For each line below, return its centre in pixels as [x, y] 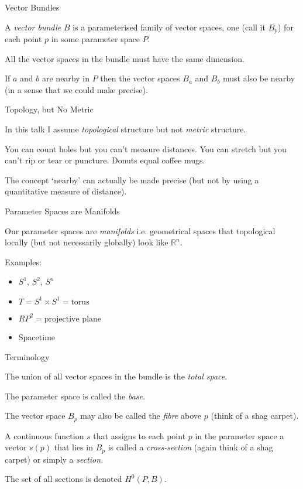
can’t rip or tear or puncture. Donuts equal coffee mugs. [105, 160]
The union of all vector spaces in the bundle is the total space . [116, 376]
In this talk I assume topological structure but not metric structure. [125, 129]
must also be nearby [259, 78]
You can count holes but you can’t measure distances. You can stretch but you [146, 148]
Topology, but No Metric [49, 109]
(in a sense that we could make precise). [76, 89]
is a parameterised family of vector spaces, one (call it [169, 27]
